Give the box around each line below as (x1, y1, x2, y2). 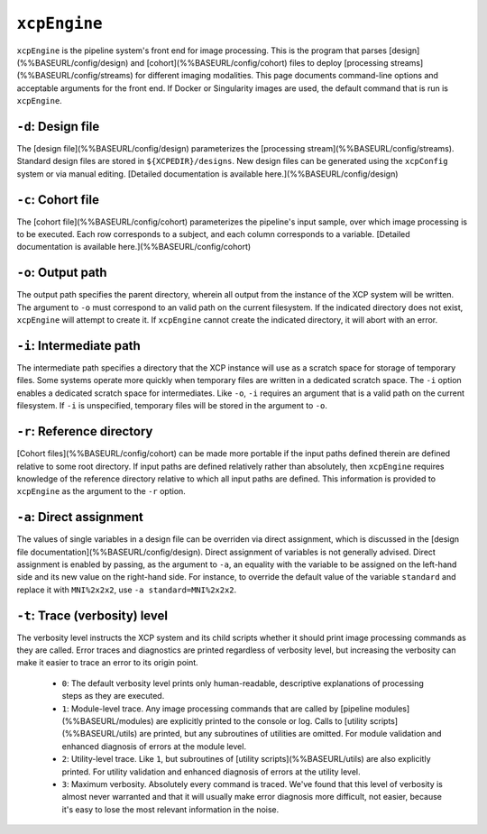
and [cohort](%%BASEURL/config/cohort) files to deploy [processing (130, 57, 389, 68)
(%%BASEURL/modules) (61, 716, 154, 727)
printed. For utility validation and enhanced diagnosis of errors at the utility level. (61, 766, 361, 777)
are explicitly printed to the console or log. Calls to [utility (155, 716, 368, 727)
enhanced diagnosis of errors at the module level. (61, 740, 247, 752)
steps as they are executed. (61, 691, 165, 701)
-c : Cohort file (16, 192, 99, 207)
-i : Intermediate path (16, 338, 142, 353)
